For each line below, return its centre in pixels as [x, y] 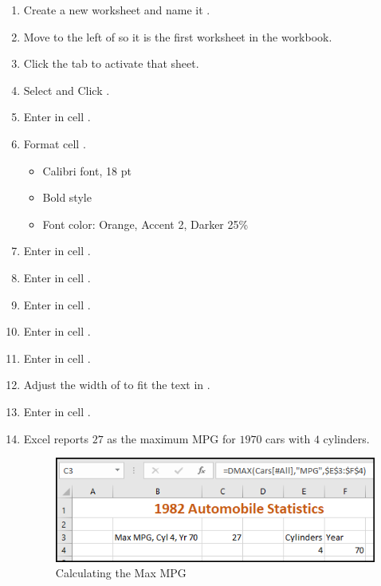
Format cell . [55, 143]
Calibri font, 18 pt [87, 170]
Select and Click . [67, 90]
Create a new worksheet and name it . [117, 10]
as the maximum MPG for [171, 438]
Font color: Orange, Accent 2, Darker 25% [145, 224]
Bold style [67, 197]
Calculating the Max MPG [121, 573]
